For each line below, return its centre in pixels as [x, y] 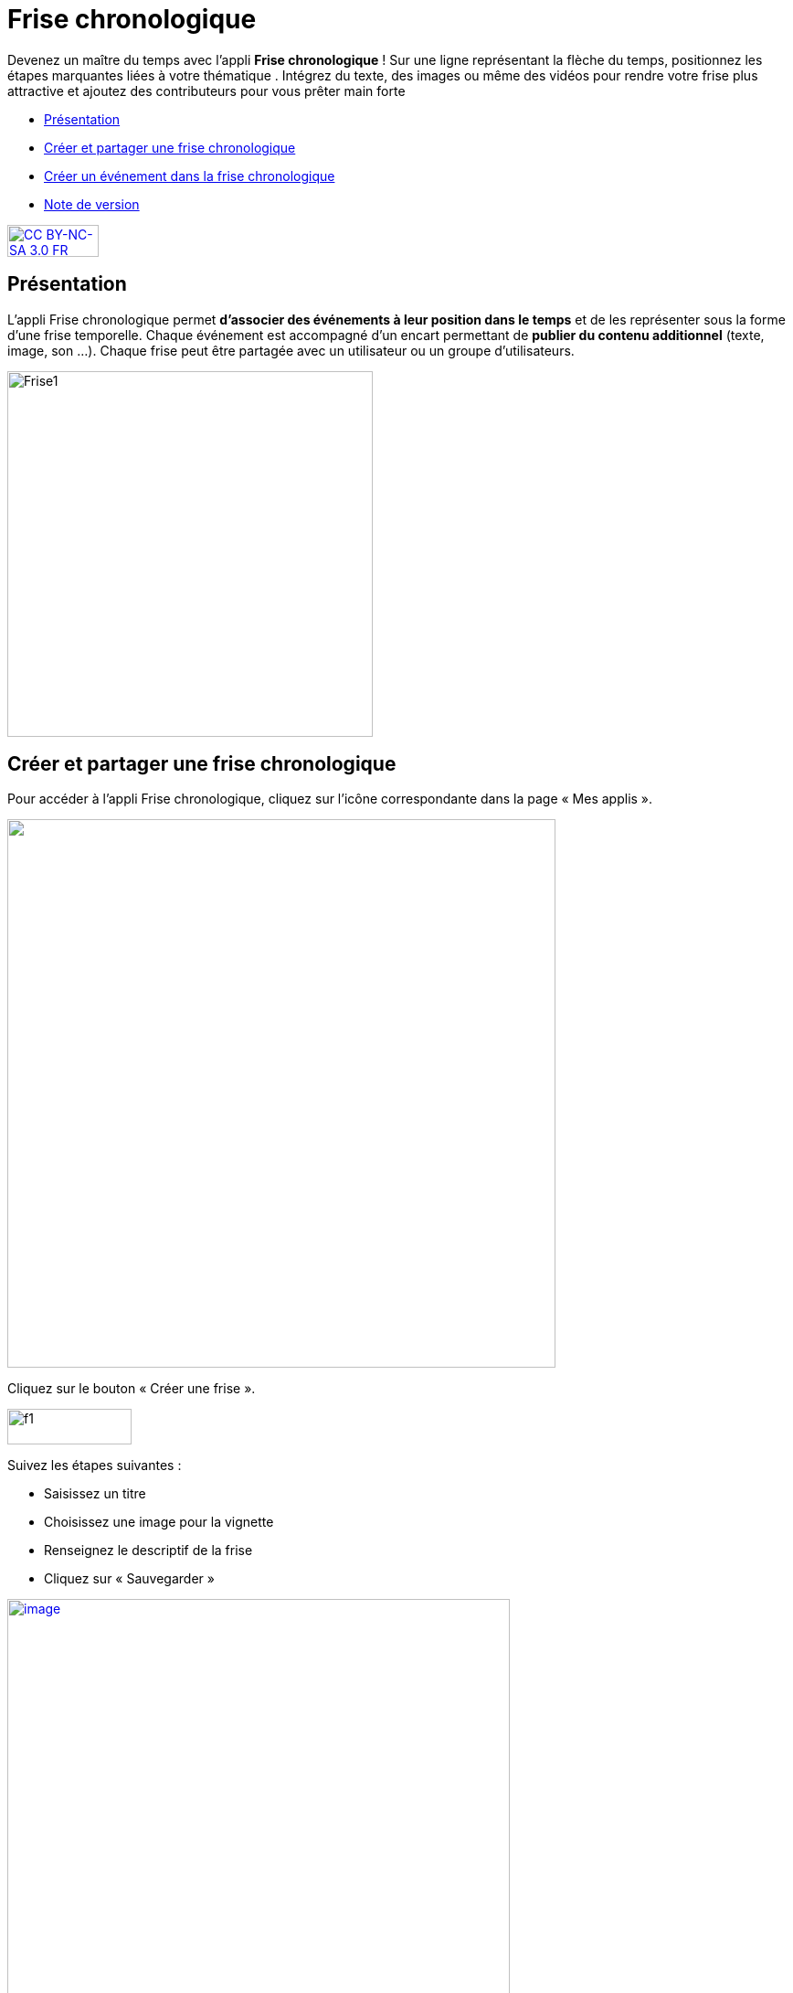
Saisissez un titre [95, 1494]
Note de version [92, 204]
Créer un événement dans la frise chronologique [190, 176]
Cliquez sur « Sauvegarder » [129, 1579]
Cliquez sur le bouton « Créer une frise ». [132, 1389]
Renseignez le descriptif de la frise [148, 1551]
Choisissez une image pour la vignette [159, 1522]
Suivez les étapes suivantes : [95, 1465]
